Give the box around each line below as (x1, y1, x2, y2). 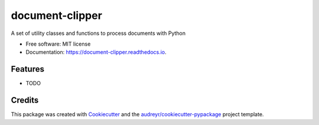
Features (11, 64, 44, 74)
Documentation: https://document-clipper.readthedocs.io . (25, 49, 167, 56)
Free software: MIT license (25, 40, 91, 47)
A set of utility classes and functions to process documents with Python (11, 30, 186, 37)
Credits (11, 95, 39, 105)
